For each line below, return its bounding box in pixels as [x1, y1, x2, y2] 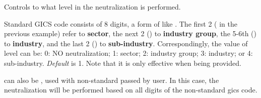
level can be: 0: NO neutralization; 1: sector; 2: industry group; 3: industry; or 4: [4, 48, 253, 58]
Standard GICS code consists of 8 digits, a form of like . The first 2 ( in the [4, 18, 237, 29]
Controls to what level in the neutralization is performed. [4, 2, 181, 12]
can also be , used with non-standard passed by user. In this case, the [4, 74, 219, 85]
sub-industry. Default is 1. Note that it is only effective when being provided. [4, 57, 241, 68]
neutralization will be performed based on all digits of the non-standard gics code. [4, 84, 257, 95]
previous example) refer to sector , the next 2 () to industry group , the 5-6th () [4, 28, 256, 39]
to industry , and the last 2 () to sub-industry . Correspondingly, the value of [4, 38, 248, 48]
